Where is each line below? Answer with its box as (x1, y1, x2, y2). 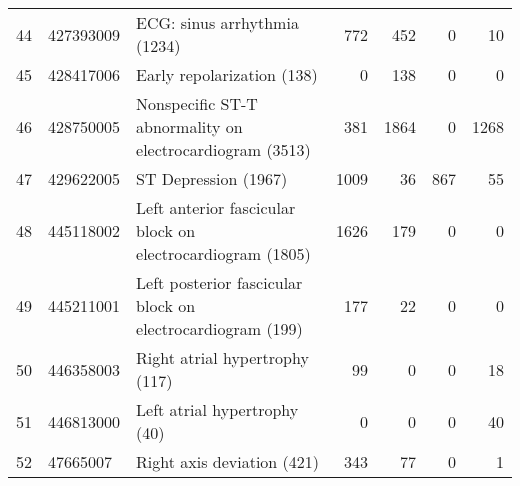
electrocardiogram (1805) (136, 242, 311, 265)
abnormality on (136, 115, 243, 138)
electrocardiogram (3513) (136, 138, 311, 161)
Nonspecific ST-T (136, 92, 258, 115)
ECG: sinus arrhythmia (136, 11, 299, 34)
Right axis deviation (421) (136, 450, 320, 473)
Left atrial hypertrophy (136, 398, 299, 421)
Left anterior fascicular (136, 196, 296, 219)
